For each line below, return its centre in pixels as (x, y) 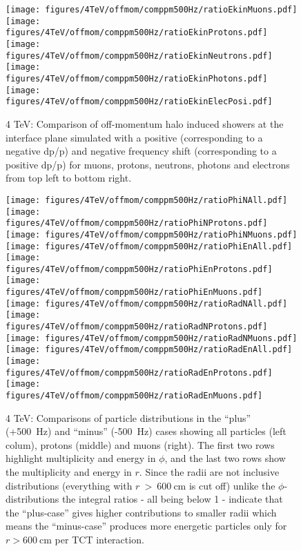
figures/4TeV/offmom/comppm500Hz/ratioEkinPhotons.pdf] (137, 78)
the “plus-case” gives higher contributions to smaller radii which (141, 512)
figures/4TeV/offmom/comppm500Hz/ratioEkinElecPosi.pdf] (139, 102)
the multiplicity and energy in (69, 472)
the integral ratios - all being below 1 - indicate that (172, 499)
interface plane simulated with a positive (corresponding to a (134, 137)
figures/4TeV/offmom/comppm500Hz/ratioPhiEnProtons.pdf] (139, 269)
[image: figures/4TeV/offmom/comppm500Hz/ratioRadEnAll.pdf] (149, 350)
